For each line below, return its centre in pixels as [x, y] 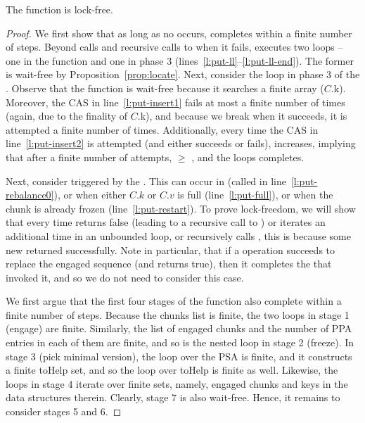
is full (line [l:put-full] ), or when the [255, 195]
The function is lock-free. [59, 9]
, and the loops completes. [248, 157]
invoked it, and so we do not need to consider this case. [125, 277]
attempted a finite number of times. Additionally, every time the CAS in [162, 129]
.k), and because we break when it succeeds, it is [242, 116]
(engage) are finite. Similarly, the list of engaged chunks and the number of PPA [179, 328]
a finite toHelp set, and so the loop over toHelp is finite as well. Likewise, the [172, 370]
